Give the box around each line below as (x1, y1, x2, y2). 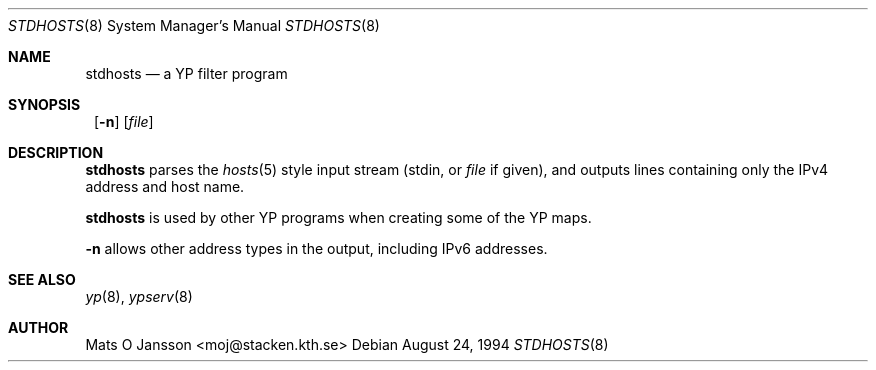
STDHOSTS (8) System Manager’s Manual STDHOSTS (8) (8, 17, 380, 34)
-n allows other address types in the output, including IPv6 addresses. (85, 240, 548, 257)
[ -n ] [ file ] (94, 113, 154, 130)
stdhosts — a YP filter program (85, 65, 288, 82)
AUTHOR (8, 319, 69, 336)
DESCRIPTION (8, 144, 104, 161)
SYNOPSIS (8, 96, 81, 113)
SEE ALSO (8, 271, 76, 288)
